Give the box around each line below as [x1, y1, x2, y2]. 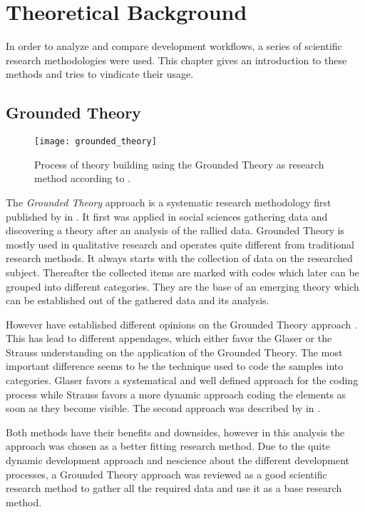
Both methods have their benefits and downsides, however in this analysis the [6, 424, 345, 439]
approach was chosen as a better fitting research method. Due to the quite [6, 438, 330, 453]
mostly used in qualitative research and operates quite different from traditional [6, 236, 355, 251]
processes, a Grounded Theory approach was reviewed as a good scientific [6, 466, 327, 481]
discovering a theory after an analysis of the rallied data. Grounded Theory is [6, 223, 345, 238]
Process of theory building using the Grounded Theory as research [34, 156, 324, 171]
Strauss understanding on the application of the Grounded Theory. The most [6, 344, 343, 359]
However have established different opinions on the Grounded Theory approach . [6, 316, 357, 331]
